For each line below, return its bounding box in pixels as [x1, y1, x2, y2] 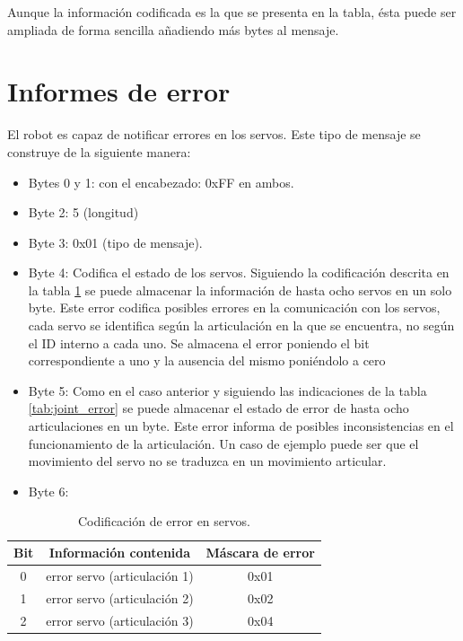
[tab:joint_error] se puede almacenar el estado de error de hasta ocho [28, 399, 409, 417]
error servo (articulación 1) [46, 566, 194, 584]
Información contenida [48, 543, 191, 561]
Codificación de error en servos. [77, 512, 250, 531]
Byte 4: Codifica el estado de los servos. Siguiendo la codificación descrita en [28, 263, 450, 282]
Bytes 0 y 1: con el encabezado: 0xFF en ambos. [28, 172, 294, 191]
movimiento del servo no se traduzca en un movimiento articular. [28, 452, 387, 470]
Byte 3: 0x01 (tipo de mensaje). [28, 233, 203, 251]
